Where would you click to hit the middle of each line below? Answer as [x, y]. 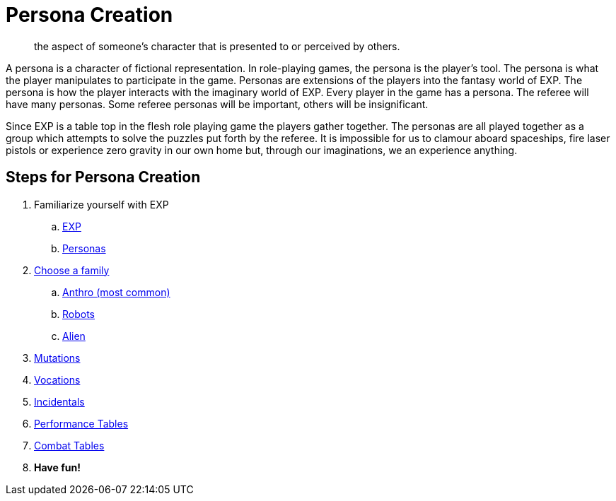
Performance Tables [81, 423]
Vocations [57, 379]
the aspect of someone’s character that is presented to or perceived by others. [217, 46]
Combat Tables [69, 445]
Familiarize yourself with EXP [101, 204]
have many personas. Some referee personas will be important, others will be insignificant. [217, 104]
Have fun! [57, 467]
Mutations [57, 358]
